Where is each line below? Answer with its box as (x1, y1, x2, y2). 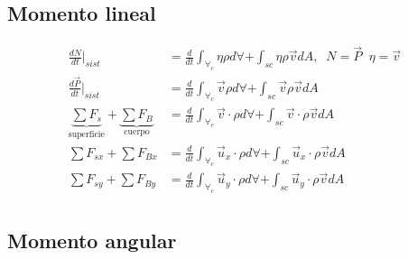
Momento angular (7, 226, 177, 254)
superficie (68, 130, 105, 140)
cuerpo (124, 127, 150, 137)
